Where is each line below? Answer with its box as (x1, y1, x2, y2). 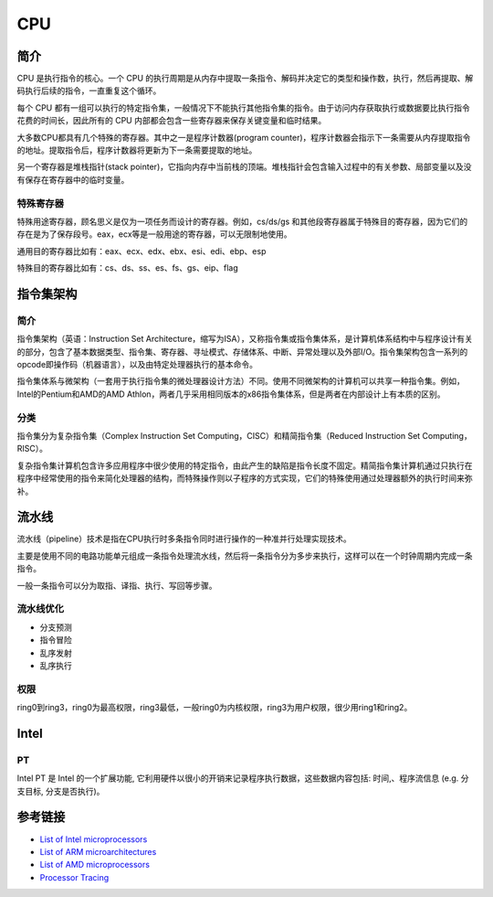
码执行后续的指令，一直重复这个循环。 (16, 85, 162, 96)
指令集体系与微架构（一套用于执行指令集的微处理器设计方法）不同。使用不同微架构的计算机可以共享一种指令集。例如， (16, 376, 465, 387)
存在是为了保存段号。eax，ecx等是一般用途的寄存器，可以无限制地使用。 (16, 229, 292, 240)
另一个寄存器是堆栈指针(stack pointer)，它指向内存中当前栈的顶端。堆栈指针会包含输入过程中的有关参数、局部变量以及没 (16, 161, 472, 173)
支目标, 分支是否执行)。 (16, 785, 105, 796)
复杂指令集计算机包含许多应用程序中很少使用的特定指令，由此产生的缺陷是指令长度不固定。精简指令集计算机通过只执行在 (16, 460, 473, 471)
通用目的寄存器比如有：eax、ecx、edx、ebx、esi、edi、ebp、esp (16, 245, 267, 256)
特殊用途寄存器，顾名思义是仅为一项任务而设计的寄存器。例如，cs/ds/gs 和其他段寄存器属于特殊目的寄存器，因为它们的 (16, 216, 468, 227)
